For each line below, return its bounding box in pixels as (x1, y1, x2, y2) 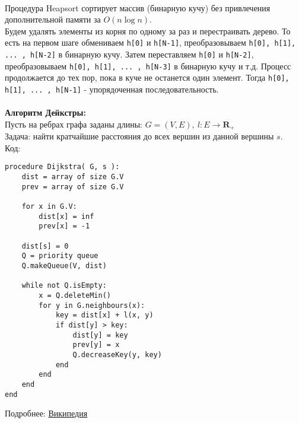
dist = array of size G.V (21, 173, 124, 182)
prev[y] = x (72, 341, 120, 349)
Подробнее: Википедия (5, 407, 88, 419)
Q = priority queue (21, 252, 98, 260)
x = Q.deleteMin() (39, 291, 111, 300)
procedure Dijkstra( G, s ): (5, 163, 120, 171)
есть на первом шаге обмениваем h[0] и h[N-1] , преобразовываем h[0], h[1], (5, 36, 296, 49)
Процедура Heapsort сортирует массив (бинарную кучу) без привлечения (5, 1, 271, 14)
